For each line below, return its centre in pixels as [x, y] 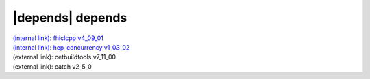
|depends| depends [70, 18]
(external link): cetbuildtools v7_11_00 [64, 57]
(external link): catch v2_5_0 [52, 66]
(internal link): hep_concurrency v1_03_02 [71, 47]
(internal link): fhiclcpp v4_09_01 [58, 38]
